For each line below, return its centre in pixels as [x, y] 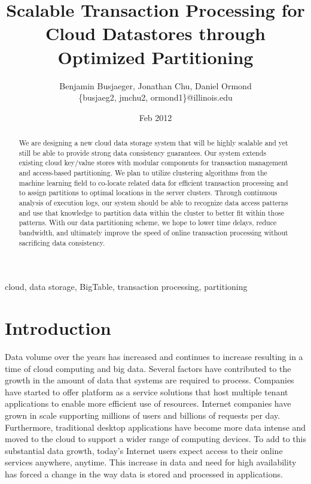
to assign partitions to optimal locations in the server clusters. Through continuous [148, 193]
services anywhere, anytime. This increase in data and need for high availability [151, 462]
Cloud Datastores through [155, 33]
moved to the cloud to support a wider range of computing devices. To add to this [155, 439]
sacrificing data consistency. [62, 242]
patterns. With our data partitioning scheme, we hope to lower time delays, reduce [148, 223]
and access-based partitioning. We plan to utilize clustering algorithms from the [143, 173]
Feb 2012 [155, 117]
